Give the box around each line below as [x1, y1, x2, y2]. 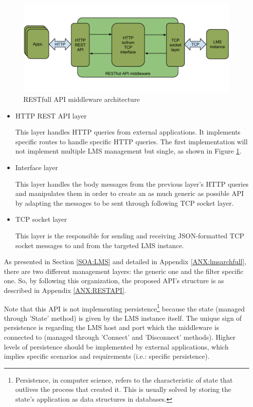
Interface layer [15, 162, 58, 173]
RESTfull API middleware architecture [23, 94, 140, 104]
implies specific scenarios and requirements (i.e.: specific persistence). [4, 351, 210, 361]
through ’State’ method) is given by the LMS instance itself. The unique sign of [4, 312, 242, 323]
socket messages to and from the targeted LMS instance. [15, 240, 184, 250]
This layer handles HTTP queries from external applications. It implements [15, 127, 241, 137]
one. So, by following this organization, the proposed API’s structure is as [4, 275, 224, 286]
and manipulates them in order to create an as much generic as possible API [15, 188, 244, 198]
